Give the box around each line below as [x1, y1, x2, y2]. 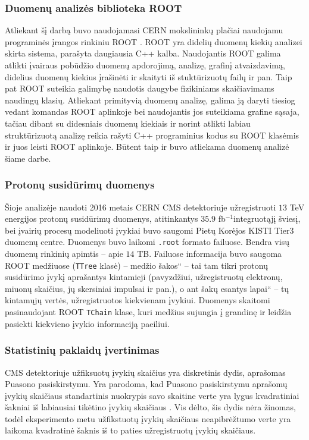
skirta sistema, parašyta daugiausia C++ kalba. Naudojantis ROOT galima [5, 47, 281, 59]
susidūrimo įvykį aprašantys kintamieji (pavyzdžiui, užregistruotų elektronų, [5, 271, 283, 283]
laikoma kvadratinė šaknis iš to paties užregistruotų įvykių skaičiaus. [5, 424, 256, 436]
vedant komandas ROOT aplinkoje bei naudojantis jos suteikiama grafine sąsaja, [5, 105, 299, 118]
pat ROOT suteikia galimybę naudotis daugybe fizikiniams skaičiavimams [5, 82, 274, 95]
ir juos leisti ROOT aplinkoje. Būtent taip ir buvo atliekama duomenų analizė [5, 140, 289, 153]
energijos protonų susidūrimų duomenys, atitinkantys [5, 212, 198, 225]
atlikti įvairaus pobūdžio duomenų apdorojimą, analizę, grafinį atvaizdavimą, [5, 59, 285, 71]
